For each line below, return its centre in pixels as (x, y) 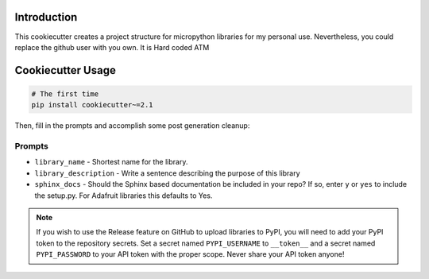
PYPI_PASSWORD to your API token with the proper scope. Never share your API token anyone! (190, 254)
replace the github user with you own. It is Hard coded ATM (112, 47)
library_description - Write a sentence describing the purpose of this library (168, 173)
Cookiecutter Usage (66, 70)
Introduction (46, 17)
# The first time (65, 94)
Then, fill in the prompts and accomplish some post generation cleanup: (132, 126)
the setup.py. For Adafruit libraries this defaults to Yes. (124, 196)
